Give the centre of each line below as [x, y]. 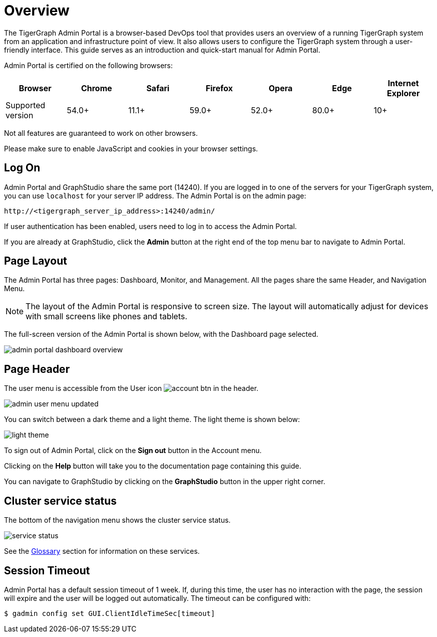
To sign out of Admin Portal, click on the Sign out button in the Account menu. [133, 451]
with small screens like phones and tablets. [107, 316]
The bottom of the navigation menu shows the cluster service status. [117, 520]
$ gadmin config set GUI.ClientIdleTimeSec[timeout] [110, 613]
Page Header [37, 369]
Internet [403, 83]
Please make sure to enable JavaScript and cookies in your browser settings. [131, 148]
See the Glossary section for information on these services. [102, 551]
